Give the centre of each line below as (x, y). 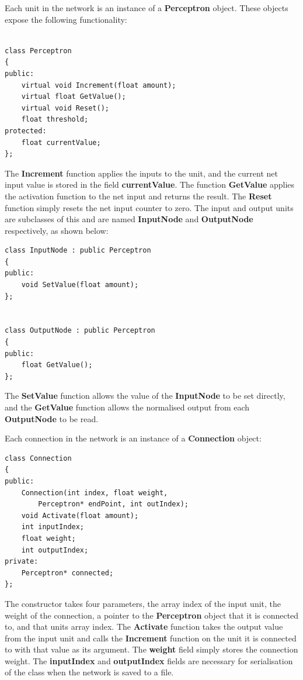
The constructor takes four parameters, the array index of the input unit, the (143, 603)
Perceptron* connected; (67, 573)
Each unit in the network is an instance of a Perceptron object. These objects (147, 8)
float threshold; (55, 120)
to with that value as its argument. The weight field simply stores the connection (151, 649)
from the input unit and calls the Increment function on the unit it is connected (151, 638)
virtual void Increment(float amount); (99, 85)
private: (22, 562)
